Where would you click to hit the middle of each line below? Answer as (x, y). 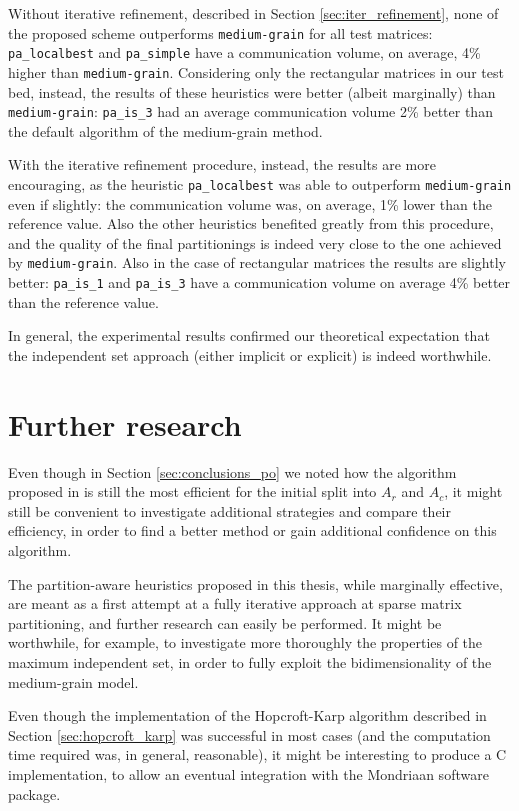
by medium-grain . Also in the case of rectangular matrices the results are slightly (257, 262)
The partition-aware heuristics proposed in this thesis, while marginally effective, (255, 583)
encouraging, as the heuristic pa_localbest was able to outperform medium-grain (260, 184)
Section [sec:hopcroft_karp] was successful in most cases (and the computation (249, 734)
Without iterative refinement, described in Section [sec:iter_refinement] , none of (253, 13)
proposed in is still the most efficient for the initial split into (192, 491)
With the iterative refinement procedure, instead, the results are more (222, 164)
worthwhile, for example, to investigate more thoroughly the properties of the (245, 642)
